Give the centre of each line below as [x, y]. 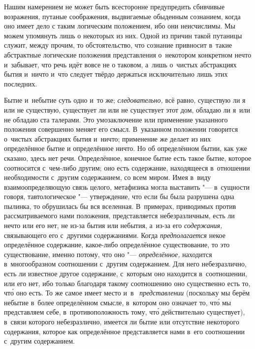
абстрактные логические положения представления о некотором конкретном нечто [128, 54]
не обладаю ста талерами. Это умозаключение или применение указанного [116, 119]
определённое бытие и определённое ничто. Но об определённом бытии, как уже [126, 148]
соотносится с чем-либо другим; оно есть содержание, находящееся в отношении [127, 167]
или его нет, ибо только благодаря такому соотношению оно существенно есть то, [127, 283]
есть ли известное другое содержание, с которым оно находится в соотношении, [126, 274]
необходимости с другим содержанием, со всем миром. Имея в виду [108, 177]
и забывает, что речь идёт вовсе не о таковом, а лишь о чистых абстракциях [120, 64]
